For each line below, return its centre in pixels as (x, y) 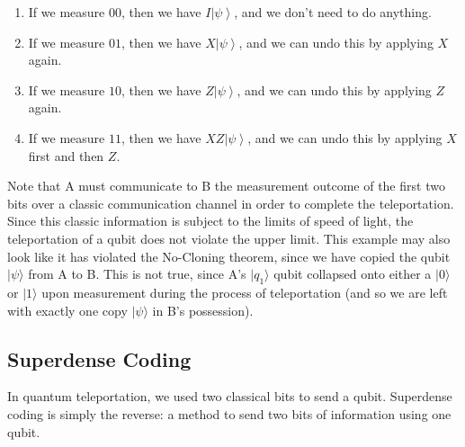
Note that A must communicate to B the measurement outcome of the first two (226, 186)
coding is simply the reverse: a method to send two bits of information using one (229, 413)
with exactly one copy (67, 310)
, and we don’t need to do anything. (333, 12)
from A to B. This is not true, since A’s (137, 274)
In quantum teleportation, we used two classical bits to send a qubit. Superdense (230, 396)
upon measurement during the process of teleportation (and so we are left (245, 292)
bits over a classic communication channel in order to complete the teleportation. (231, 203)
